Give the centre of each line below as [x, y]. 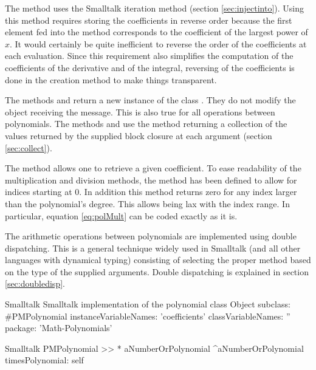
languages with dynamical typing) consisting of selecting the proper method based [158, 260]
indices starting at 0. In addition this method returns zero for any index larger [151, 192]
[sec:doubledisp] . [35, 283]
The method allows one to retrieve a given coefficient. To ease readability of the [153, 168]
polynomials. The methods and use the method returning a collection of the [146, 124]
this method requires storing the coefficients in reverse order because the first [149, 20]
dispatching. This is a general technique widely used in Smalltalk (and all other [153, 248]
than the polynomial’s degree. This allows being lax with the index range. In [147, 203]
